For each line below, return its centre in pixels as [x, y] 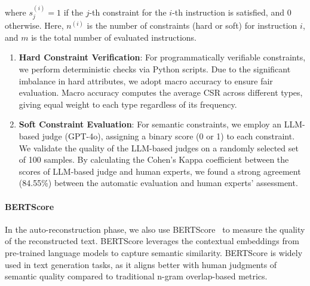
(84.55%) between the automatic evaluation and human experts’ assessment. [158, 183]
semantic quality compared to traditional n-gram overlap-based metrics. [136, 276]
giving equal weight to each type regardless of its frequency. [128, 104]
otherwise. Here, [34, 25]
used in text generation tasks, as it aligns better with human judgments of [141, 264]
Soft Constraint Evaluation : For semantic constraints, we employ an [150, 124]
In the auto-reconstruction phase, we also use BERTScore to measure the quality [155, 229]
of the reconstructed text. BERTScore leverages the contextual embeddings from [152, 241]
